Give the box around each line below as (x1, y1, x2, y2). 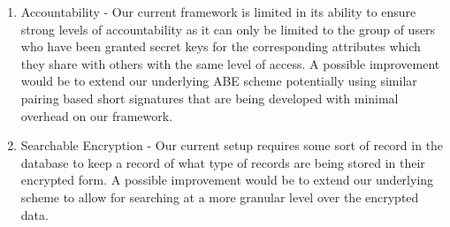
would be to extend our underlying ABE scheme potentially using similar (20, 72, 417, 90)
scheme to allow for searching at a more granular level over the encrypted (20, 187, 419, 206)
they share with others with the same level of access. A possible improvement (20, 54, 440, 72)
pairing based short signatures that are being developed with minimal (20, 88, 399, 107)
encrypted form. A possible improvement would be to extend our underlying (20, 170, 434, 189)
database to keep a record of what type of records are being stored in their (20, 153, 425, 171)
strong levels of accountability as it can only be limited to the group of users (20, 19, 436, 38)
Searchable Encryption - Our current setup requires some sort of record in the (20, 136, 444, 155)
